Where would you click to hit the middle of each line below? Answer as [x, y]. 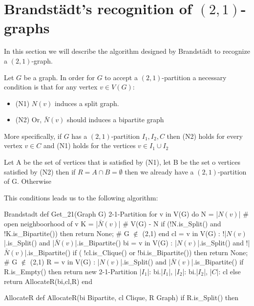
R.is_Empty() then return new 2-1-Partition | [73, 271]
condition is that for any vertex [51, 87]
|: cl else [229, 271]
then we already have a [159, 171]
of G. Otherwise [28, 181]
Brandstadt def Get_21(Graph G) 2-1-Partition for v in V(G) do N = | [111, 214]
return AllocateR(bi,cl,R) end [48, 281]
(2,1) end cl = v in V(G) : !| [184, 233]
